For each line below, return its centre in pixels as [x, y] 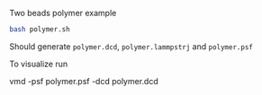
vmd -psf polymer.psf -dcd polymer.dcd [84, 81]
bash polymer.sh [40, 30]
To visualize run [39, 64]
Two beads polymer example [63, 13]
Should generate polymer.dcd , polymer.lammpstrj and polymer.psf [131, 46]
